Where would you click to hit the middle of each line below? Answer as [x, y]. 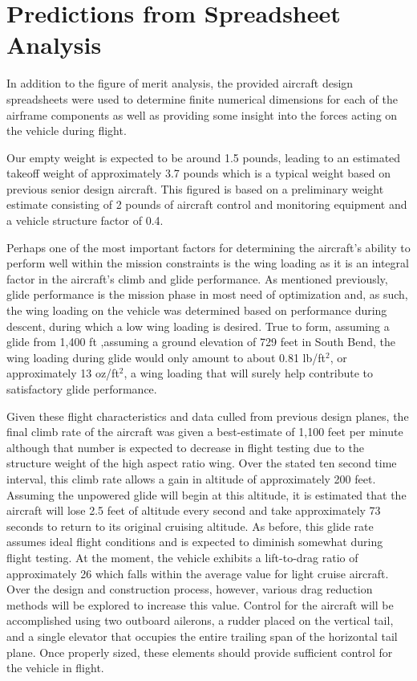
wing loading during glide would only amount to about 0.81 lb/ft [166, 357]
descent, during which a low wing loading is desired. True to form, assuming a [198, 326]
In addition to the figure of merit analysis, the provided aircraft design [180, 83]
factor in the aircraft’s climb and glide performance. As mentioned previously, [197, 278]
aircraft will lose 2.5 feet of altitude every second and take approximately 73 [194, 510]
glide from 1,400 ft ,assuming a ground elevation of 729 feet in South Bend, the [201, 342]
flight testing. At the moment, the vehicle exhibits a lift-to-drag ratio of [182, 557]
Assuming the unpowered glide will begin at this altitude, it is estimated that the [206, 494]
